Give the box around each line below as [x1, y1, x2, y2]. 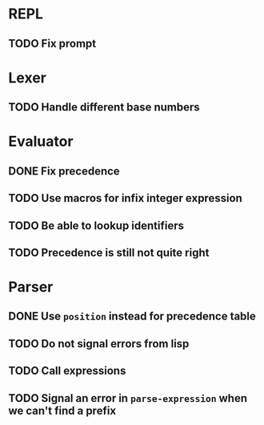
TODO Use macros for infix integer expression [8, 191, 242, 205]
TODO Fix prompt [8, 37, 97, 50]
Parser [8, 278, 54, 296]
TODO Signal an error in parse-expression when [8, 391, 248, 405]
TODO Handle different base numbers [8, 101, 200, 114]
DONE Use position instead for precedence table [8, 310, 256, 323]
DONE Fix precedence [8, 164, 120, 178]
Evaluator [8, 133, 74, 150]
